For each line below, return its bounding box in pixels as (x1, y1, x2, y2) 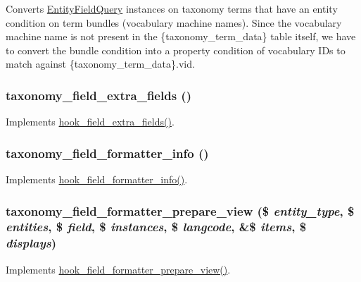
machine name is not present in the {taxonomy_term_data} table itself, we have (6, 29, 356, 44)
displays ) (6, 234, 57, 252)
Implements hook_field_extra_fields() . (6, 114, 175, 129)
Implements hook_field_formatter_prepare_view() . (6, 262, 231, 276)
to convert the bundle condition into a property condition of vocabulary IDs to (6, 42, 346, 57)
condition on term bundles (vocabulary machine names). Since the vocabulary (6, 15, 342, 30)
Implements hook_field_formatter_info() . (6, 172, 188, 186)
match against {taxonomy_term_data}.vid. (6, 56, 195, 71)
